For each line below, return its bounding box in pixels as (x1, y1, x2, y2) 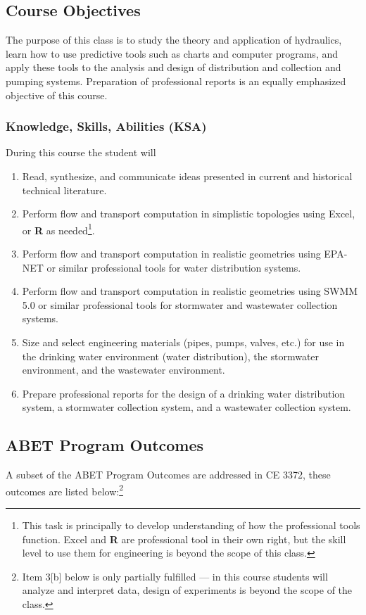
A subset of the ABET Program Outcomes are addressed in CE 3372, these (6, 467, 331, 482)
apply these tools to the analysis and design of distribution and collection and (6, 60, 341, 75)
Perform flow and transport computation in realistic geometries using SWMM (22, 284, 358, 298)
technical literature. (22, 182, 107, 197)
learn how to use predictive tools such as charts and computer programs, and (6, 46, 339, 61)
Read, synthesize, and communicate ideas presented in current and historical (22, 168, 353, 183)
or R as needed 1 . (22, 220, 95, 237)
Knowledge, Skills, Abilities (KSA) (6, 118, 207, 135)
